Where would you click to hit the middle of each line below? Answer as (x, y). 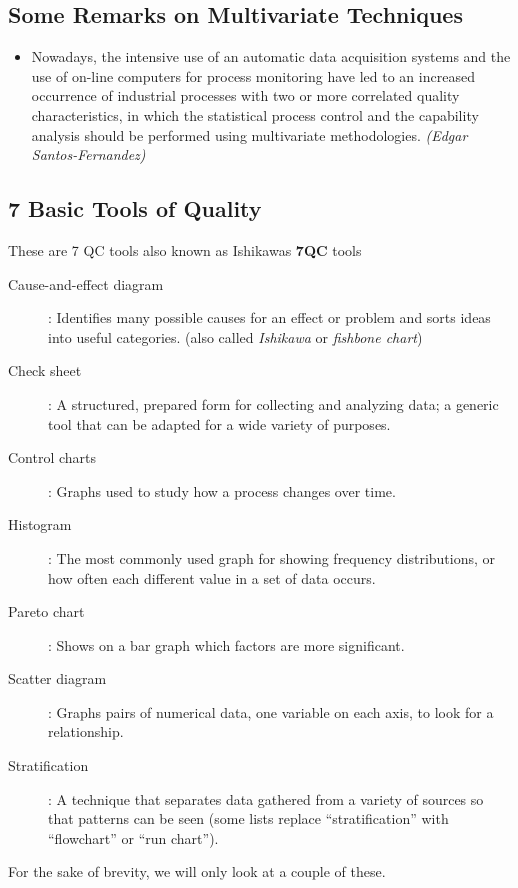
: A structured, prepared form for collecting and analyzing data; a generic (273, 403)
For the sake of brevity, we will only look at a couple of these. (197, 871)
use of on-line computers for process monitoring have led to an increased (253, 75)
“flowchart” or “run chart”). (133, 837)
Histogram (40, 524)
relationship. (86, 731)
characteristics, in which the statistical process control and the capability (255, 114)
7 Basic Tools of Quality (135, 208)
